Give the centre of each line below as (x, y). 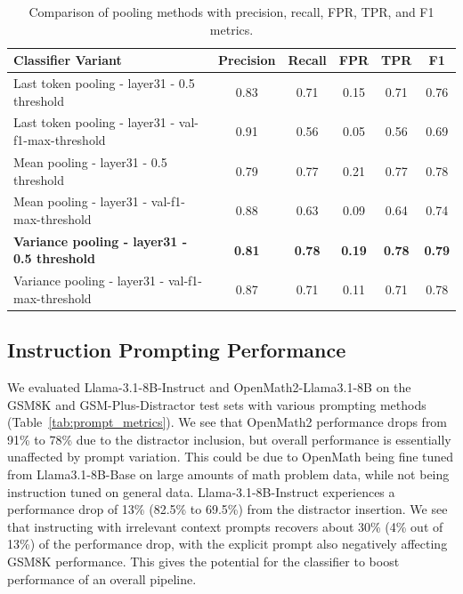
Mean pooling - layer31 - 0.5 (90, 161)
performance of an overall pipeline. (102, 578)
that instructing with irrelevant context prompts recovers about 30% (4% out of (225, 526)
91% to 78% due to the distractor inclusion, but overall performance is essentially (229, 439)
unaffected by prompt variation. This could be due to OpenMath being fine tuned (231, 457)
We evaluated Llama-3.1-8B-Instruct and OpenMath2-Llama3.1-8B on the (209, 387)
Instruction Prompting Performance (177, 350)
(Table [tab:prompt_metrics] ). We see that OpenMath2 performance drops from (227, 422)
